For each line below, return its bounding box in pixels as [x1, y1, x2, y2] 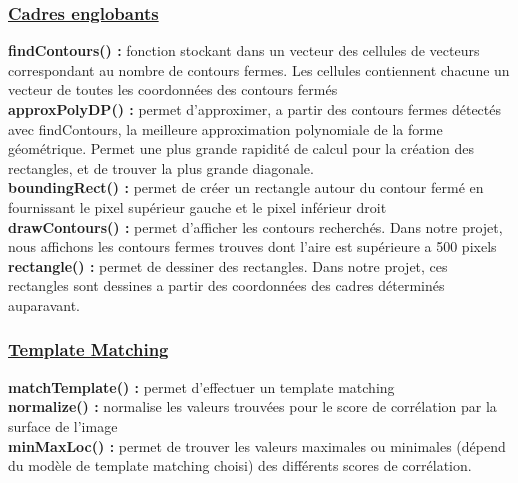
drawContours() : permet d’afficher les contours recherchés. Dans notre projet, [8, 216, 503, 237]
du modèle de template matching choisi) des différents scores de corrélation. [8, 455, 472, 476]
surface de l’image [8, 415, 118, 436]
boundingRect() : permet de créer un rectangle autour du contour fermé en [8, 177, 484, 198]
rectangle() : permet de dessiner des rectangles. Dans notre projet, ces [8, 255, 448, 276]
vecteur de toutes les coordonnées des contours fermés [8, 79, 338, 100]
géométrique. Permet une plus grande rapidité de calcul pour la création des [8, 138, 475, 159]
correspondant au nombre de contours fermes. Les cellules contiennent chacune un [8, 59, 510, 80]
